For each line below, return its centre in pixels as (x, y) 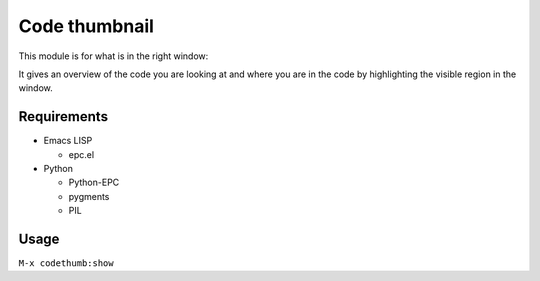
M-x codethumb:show (66, 263)
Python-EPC (94, 182)
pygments (89, 196)
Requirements (63, 116)
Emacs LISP (68, 141)
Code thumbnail (86, 26)
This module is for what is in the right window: (113, 56)
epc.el (81, 154)
